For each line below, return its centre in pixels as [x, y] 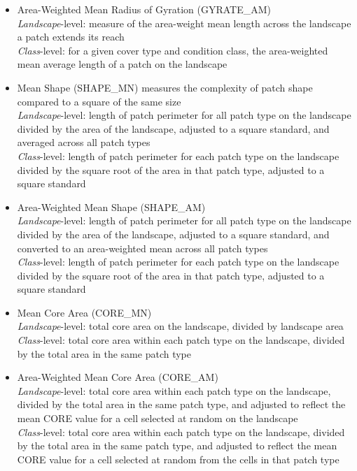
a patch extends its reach [71, 37]
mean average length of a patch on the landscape [122, 64]
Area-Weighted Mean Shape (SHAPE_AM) [111, 206]
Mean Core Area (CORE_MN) [84, 312]
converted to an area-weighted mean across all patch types [142, 248]
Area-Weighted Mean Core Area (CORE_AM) [118, 377]
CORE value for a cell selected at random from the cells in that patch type [178, 459]
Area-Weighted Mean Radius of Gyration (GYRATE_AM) [144, 9]
